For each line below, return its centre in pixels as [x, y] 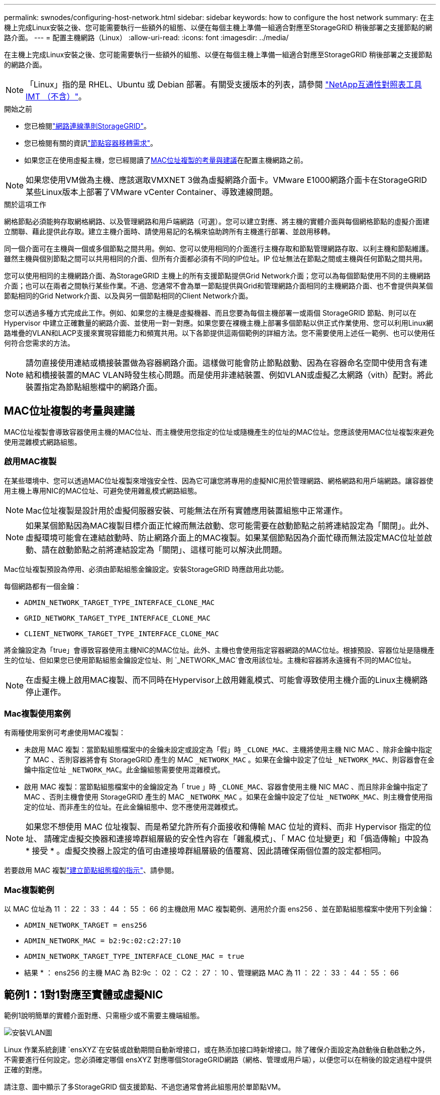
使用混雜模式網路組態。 [43, 442]
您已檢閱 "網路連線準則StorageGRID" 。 [88, 126]
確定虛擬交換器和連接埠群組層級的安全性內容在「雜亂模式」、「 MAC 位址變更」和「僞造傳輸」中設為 [240, 839]
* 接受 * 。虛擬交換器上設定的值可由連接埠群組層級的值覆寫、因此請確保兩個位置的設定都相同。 [206, 851]
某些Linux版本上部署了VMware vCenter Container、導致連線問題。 [152, 192]
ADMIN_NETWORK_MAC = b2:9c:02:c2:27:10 [102, 941]
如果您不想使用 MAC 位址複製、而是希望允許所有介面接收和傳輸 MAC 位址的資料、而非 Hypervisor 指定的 [225, 827]
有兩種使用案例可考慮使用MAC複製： [65, 733]
